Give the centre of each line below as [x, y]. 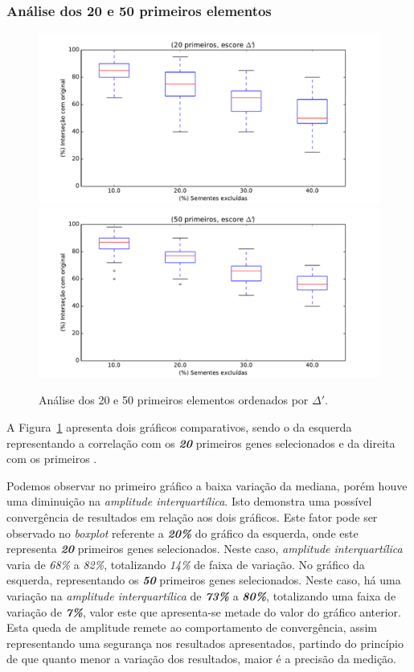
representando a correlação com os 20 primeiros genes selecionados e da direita [201, 443]
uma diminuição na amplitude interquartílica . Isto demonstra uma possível [189, 501]
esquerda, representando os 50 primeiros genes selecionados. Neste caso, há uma [204, 580]
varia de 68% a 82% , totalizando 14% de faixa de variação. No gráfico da [186, 564]
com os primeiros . [52, 459]
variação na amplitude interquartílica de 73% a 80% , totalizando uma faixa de [201, 595]
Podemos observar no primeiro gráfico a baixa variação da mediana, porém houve [207, 485]
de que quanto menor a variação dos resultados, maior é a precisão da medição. [202, 659]
